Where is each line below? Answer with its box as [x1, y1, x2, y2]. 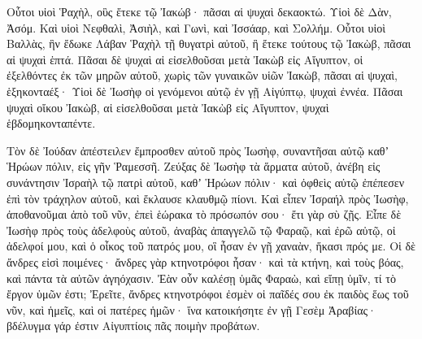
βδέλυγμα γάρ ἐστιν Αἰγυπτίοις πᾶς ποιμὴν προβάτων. [7, 317, 260, 334]
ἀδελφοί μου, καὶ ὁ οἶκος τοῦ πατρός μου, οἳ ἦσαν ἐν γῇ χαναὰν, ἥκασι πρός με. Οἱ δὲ [7, 237, 415, 254]
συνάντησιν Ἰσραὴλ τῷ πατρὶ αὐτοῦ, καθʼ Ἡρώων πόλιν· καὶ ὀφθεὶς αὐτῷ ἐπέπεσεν [7, 173, 404, 190]
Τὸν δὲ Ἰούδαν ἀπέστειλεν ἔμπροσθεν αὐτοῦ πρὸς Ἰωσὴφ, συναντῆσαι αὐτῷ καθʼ [7, 141, 389, 159]
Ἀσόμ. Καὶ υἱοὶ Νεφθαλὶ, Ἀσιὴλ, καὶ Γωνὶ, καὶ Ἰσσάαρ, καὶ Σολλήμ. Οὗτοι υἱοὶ [7, 19, 386, 36]
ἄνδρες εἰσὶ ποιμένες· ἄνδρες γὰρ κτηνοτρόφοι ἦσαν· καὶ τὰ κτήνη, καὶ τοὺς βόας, [7, 253, 404, 270]
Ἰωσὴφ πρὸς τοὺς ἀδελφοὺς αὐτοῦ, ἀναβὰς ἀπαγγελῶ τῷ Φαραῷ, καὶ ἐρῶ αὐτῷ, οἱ [7, 221, 396, 238]
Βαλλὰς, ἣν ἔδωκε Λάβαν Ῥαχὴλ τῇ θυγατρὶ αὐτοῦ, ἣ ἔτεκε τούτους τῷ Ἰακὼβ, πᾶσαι [7, 35, 411, 52]
